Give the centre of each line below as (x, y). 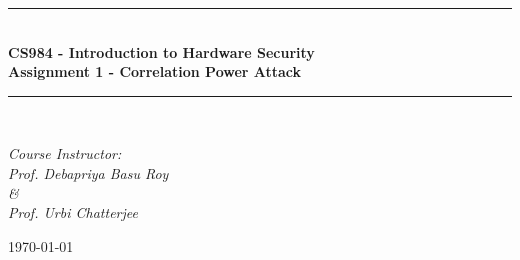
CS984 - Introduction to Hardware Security (161, 51)
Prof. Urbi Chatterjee (73, 212)
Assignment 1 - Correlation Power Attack (155, 71)
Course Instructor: (65, 153)
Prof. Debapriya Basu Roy (88, 172)
